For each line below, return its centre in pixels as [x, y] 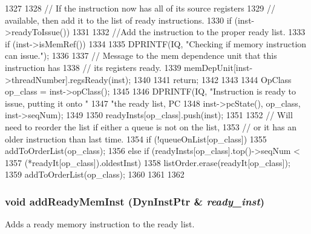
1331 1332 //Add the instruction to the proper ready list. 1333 [189, 32]
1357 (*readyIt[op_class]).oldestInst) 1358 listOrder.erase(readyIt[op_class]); [148, 162]
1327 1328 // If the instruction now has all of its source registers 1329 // [140, 8]
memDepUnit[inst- [218, 67]
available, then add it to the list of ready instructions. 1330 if [118, 20]
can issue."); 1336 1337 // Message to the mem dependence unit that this [141, 55]
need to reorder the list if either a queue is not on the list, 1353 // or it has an [151, 126]
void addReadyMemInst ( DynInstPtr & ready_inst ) [135, 201]
